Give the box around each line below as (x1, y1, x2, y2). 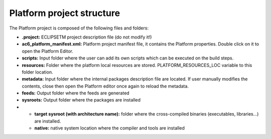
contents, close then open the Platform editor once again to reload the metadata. (22, 83, 189, 89)
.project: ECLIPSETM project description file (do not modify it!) (22, 34, 152, 40)
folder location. (22, 69, 53, 75)
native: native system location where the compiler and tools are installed (34, 125, 185, 131)
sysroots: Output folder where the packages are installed (22, 97, 141, 103)
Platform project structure (9, 7, 120, 18)
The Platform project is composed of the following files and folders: (9, 25, 149, 31)
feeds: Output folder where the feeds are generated (22, 90, 130, 96)
